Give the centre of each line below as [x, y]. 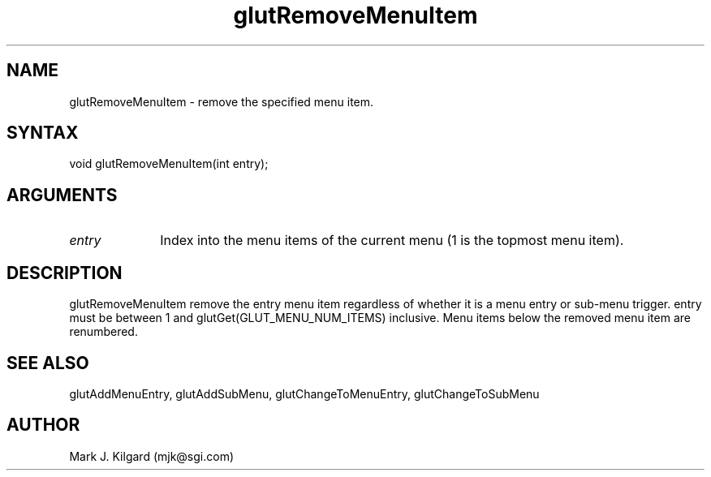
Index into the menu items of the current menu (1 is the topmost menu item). [392, 241]
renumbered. [103, 332]
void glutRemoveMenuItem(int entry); [169, 164]
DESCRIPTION [65, 273]
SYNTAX [43, 133]
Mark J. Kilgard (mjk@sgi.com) [152, 456]
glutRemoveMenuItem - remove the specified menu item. [222, 101]
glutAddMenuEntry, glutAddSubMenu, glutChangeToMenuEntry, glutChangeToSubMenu [304, 393]
